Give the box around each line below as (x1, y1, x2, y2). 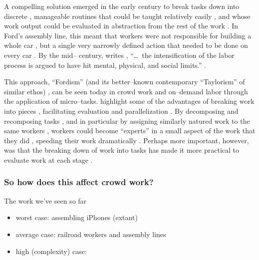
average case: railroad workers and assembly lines (15, 229, 166, 239)
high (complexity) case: (15, 246, 87, 256)
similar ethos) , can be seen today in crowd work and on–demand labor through (4, 86, 248, 96)
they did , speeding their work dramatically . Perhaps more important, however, (4, 135, 249, 145)
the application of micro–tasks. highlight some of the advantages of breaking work (4, 96, 255, 106)
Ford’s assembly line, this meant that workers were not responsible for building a (4, 30, 252, 40)
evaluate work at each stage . (4, 154, 93, 165)
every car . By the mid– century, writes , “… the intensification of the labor (4, 49, 235, 60)
